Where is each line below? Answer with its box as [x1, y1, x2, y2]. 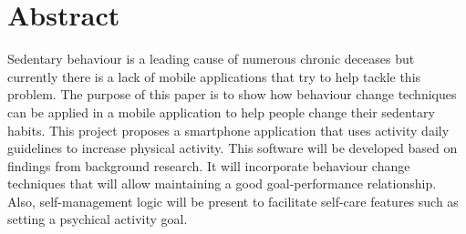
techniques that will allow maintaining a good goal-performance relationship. [7, 174, 437, 193]
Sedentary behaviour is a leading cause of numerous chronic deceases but [7, 49, 415, 68]
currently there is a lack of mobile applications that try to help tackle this [7, 66, 421, 86]
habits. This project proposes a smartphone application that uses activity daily [7, 120, 450, 139]
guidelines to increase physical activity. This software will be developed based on [7, 138, 458, 158]
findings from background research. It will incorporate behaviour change [7, 156, 410, 175]
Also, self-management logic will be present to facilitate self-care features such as [7, 191, 459, 210]
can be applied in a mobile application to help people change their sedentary [7, 102, 435, 121]
